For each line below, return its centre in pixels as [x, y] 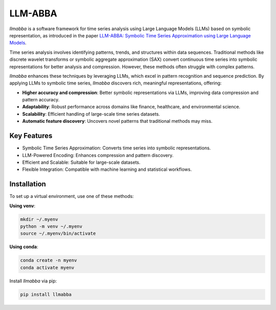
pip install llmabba [46, 294]
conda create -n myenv [49, 260]
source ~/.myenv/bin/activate [58, 234]
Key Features [31, 136]
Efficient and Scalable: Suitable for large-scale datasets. [81, 162]
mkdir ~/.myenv [39, 219]
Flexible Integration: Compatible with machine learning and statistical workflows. [107, 169]
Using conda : [24, 247]
